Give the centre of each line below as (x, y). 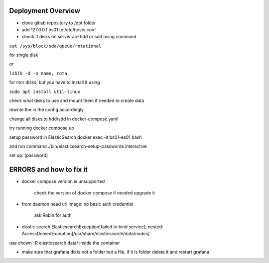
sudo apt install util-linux (45, 91)
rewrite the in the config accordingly (47, 110)
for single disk (24, 55)
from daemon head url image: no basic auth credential (77, 204)
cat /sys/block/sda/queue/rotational (55, 46)
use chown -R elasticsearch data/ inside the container (65, 243)
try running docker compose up (42, 128)
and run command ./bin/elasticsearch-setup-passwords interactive (78, 146)
